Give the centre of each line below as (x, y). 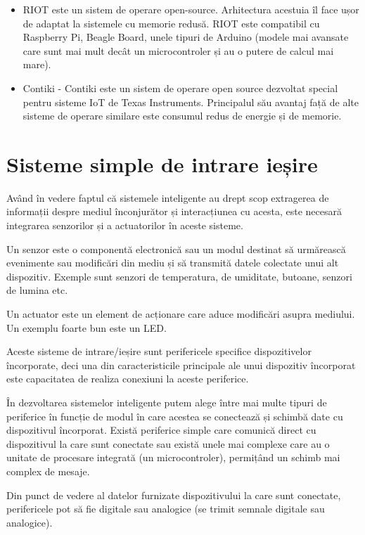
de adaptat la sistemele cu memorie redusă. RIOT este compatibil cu (171, 23)
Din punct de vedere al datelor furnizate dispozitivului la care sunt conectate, (174, 495)
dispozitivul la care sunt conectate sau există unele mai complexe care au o (168, 443)
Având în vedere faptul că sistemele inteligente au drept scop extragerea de (168, 197)
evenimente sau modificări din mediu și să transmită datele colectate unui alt (173, 263)
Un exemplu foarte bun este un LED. (87, 327)
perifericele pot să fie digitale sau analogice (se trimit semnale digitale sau (166, 509)
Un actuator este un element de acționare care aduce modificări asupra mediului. (181, 314)
